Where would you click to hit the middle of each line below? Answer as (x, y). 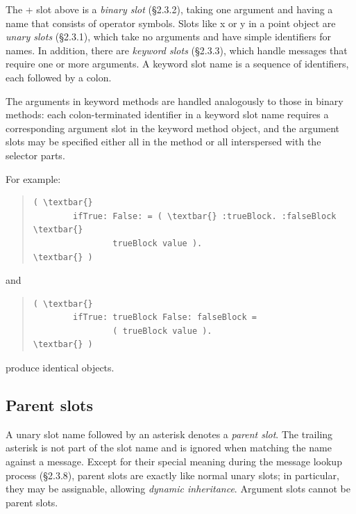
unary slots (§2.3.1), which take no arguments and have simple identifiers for (168, 37)
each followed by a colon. (59, 77)
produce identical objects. (60, 368)
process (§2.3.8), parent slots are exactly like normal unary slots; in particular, (172, 475)
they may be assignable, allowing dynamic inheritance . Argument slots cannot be (178, 489)
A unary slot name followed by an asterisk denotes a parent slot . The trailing (169, 434)
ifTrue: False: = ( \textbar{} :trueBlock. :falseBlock (205, 216)
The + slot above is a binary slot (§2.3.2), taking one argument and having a (169, 9)
